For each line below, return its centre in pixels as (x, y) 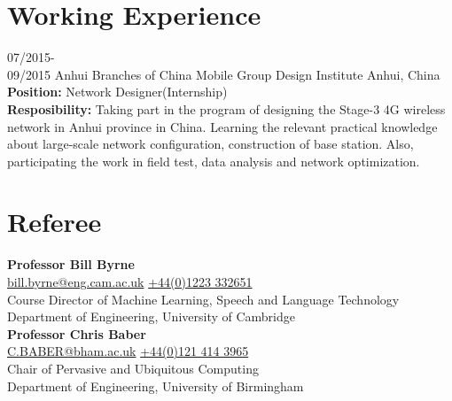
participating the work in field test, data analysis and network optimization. (214, 161)
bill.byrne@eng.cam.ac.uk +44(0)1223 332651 (130, 281)
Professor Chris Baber (77, 333)
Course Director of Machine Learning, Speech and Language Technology (203, 299)
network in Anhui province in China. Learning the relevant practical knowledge (222, 126)
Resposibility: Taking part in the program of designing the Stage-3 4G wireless (226, 108)
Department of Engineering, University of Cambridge (151, 316)
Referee (55, 222)
